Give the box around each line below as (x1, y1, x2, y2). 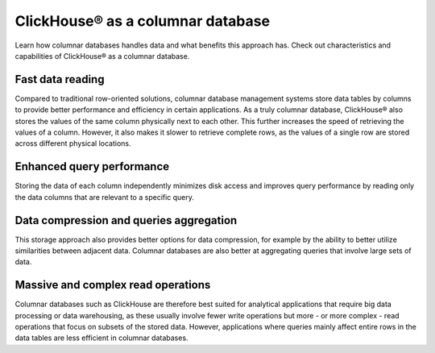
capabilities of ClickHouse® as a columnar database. (14, 51, 190, 60)
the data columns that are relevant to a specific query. (14, 192, 195, 201)
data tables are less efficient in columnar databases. (14, 333, 188, 343)
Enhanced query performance (14, 160, 170, 173)
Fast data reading (14, 73, 105, 86)
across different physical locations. (14, 139, 131, 148)
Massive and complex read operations (14, 278, 211, 292)
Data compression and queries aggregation (14, 214, 238, 227)
